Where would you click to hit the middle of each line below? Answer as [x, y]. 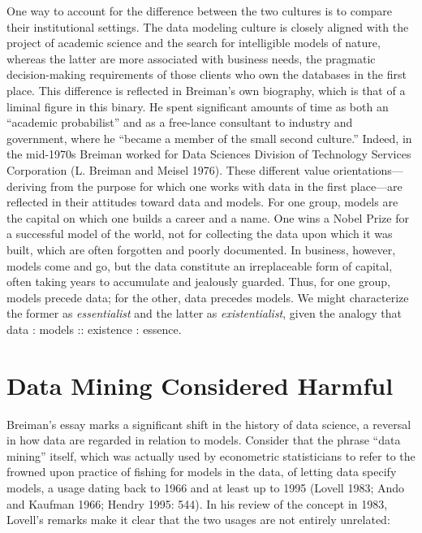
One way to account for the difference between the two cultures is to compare [200, 11]
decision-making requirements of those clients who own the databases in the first [207, 74]
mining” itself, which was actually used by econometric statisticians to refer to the [211, 455]
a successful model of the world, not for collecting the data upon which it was [200, 234]
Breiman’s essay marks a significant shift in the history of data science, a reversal [209, 424]
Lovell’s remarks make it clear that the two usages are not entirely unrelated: [198, 520]
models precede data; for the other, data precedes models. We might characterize [208, 297]
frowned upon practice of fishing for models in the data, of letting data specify [202, 472]
